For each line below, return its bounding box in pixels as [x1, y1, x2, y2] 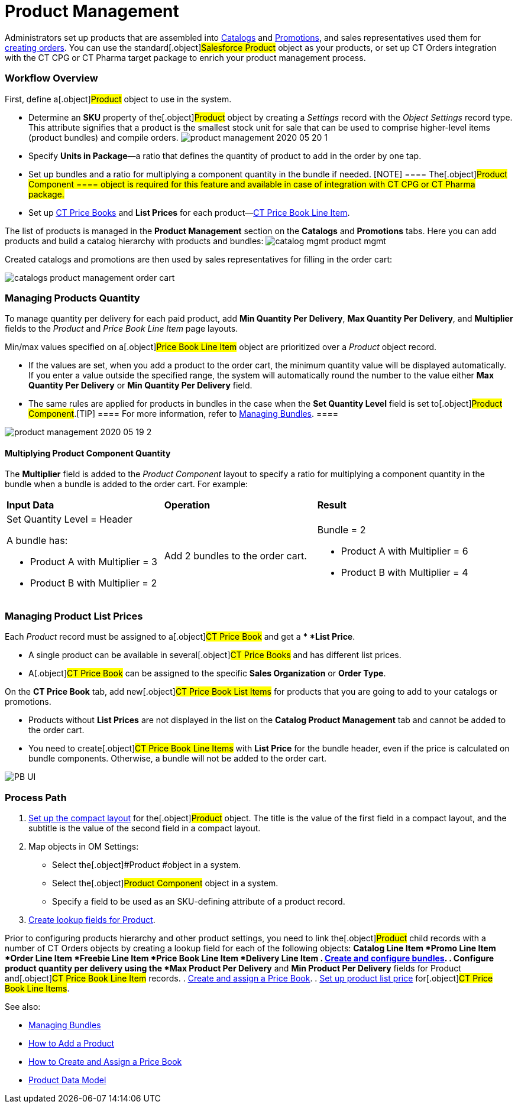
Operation [164, 499, 211, 511]
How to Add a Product [28, 1038, 115, 1048]
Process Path [5, 791, 67, 804]
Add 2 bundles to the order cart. [164, 550, 307, 562]
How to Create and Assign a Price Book [28, 1056, 182, 1067]
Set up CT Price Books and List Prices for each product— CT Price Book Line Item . [28, 207, 350, 218]
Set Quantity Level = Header [7, 513, 132, 526]
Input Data [7, 499, 54, 511]
